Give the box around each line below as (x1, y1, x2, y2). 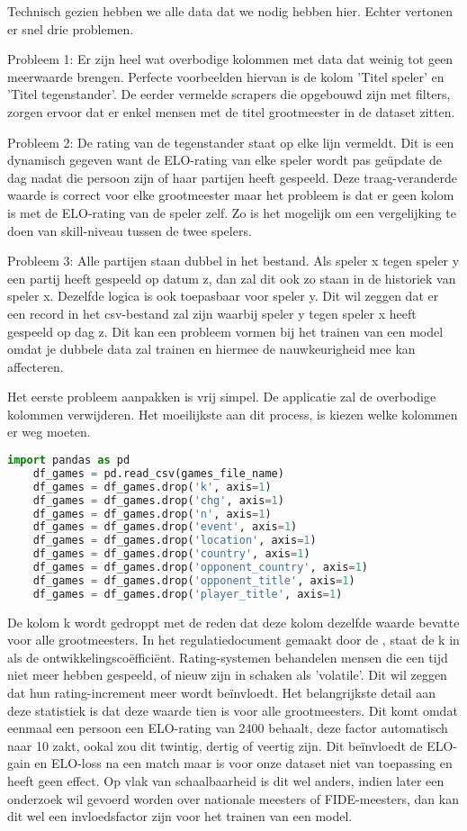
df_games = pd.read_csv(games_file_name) (32, 466, 284, 480)
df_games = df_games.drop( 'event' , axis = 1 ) (32, 520, 298, 534)
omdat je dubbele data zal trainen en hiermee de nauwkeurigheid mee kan (7, 339, 416, 358)
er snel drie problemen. (7, 19, 134, 38)
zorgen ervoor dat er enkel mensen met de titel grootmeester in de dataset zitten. (7, 102, 455, 121)
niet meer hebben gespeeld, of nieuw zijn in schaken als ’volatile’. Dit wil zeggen (7, 665, 447, 684)
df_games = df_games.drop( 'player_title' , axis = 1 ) (32, 587, 343, 601)
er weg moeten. (7, 422, 91, 441)
